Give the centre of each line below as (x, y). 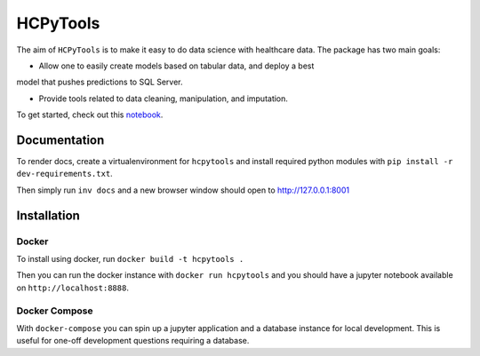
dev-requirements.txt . (64, 174)
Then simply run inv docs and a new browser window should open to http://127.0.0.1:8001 (183, 190)
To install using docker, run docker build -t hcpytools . (130, 258)
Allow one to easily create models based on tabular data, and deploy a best (176, 66)
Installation (48, 215)
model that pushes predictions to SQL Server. (100, 82)
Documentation (60, 140)
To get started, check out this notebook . (90, 115)
